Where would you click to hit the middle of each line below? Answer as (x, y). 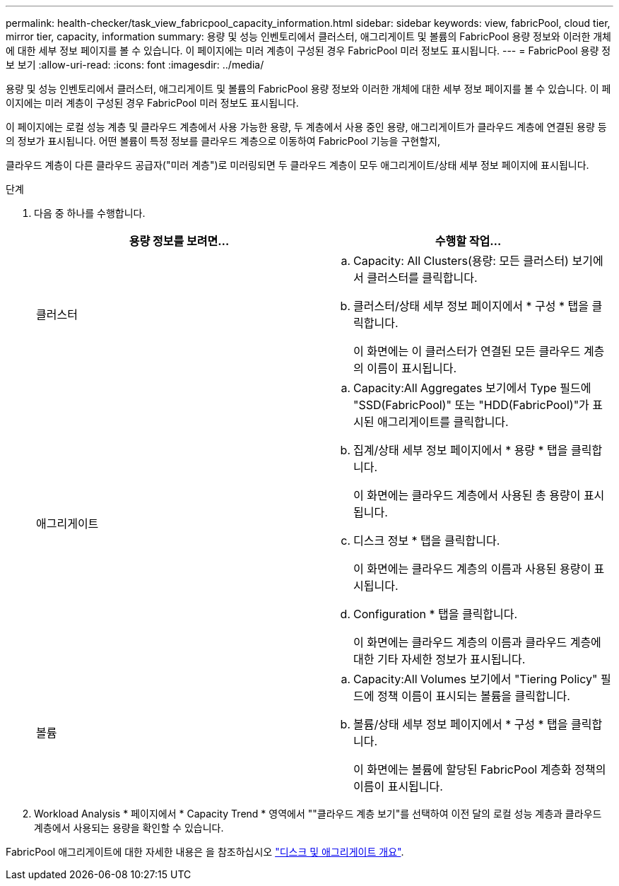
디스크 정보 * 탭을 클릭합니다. (427, 541)
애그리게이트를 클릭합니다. (443, 422)
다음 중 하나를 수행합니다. (90, 213)
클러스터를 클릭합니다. (422, 278)
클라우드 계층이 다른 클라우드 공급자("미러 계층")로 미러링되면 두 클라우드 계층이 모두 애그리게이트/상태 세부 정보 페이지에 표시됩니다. (297, 165)
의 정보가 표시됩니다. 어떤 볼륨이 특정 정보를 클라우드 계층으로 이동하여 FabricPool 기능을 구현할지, (223, 141)
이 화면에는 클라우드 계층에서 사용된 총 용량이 (467, 495)
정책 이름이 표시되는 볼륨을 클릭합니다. (473, 696)
